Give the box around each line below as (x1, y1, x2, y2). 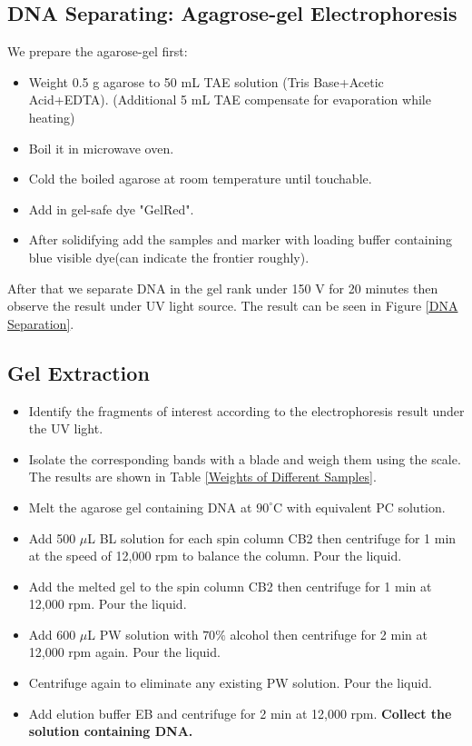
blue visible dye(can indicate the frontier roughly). (28, 247, 310, 266)
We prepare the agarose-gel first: (7, 42, 188, 61)
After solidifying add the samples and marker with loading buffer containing (28, 230, 453, 249)
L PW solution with (87, 624, 199, 643)
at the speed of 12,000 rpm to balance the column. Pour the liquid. (28, 546, 402, 565)
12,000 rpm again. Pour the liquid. (28, 642, 221, 661)
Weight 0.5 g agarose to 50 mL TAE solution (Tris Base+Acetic (28, 72, 384, 91)
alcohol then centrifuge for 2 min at (230, 624, 428, 643)
